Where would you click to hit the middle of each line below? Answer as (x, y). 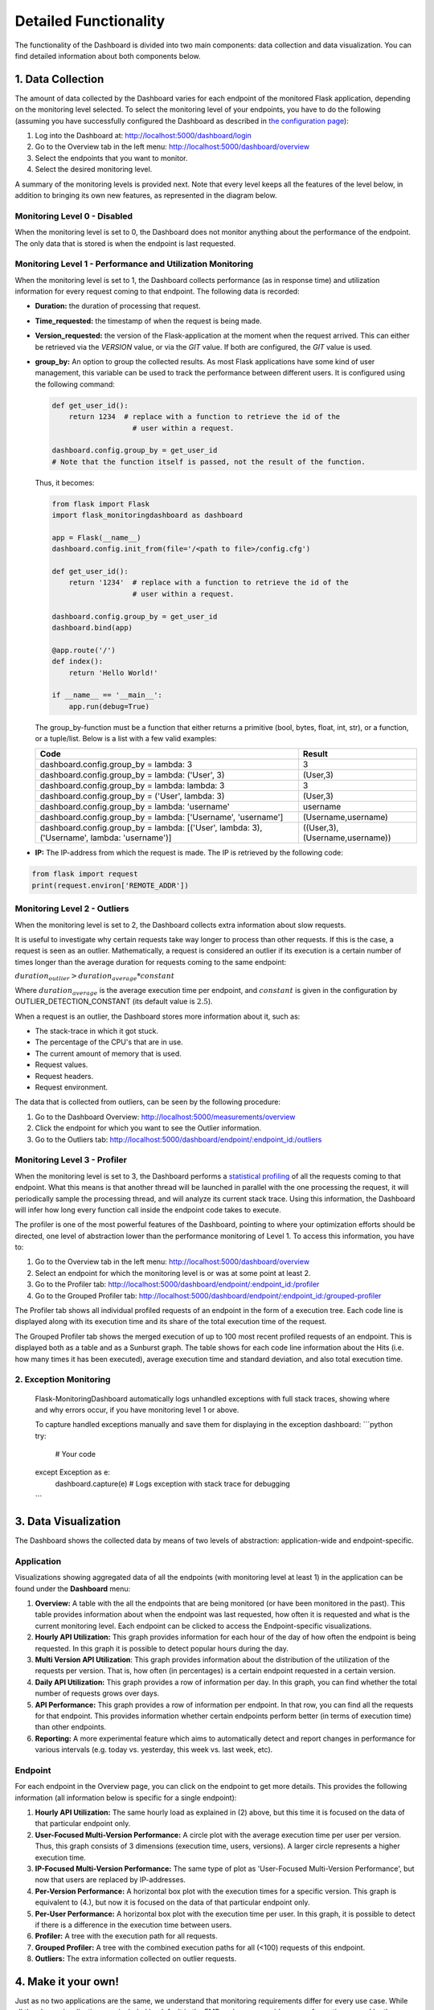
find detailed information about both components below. (108, 55)
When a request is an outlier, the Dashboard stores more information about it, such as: (158, 1016)
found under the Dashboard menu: (73, 1589)
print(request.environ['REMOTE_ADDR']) (110, 885)
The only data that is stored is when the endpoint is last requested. (125, 243)
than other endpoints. (71, 1727)
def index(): (78, 662)
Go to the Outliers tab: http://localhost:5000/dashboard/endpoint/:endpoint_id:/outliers (178, 1139)
